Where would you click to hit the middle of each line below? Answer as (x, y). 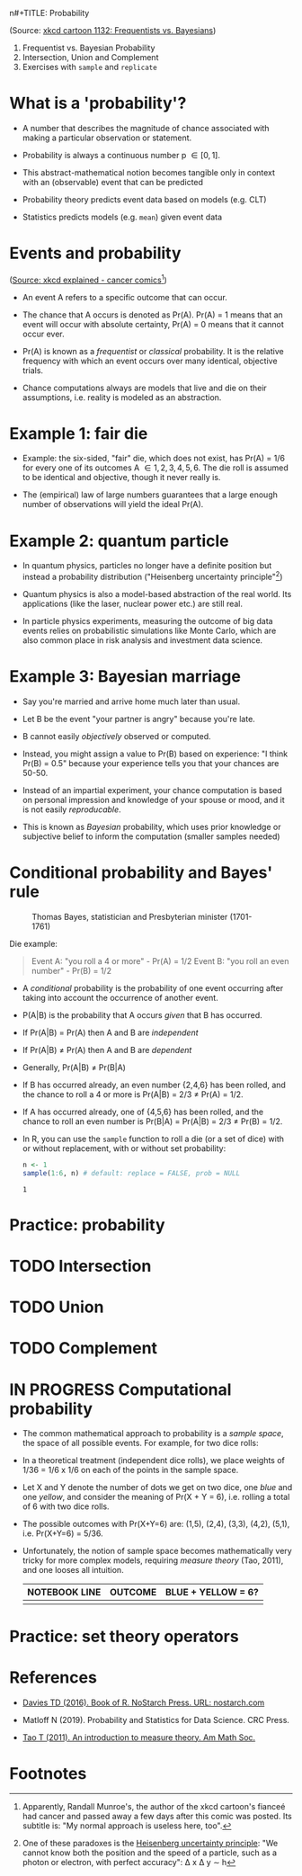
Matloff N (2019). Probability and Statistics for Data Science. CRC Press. (156, 1720)
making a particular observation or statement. (107, 138)
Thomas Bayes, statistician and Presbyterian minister (130, 916)
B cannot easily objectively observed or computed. (116, 736)
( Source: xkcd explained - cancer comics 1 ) (89, 279)
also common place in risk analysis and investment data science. (142, 640)
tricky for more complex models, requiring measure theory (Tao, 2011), (153, 1560)
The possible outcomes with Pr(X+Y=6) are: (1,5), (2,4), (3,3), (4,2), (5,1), (156, 1524)
